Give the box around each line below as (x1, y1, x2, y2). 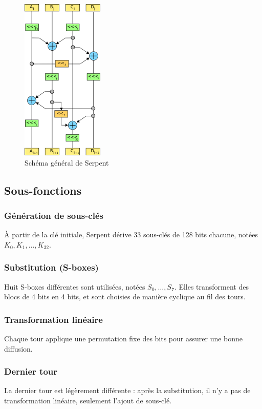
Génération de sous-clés (4, 209, 103, 221)
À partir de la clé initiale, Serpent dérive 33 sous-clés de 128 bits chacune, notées (4, 229, 258, 240)
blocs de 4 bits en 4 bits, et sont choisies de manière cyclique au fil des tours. (4, 291, 246, 302)
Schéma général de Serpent (25, 157, 109, 168)
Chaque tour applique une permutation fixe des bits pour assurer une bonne (4, 333, 243, 343)
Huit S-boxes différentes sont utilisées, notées (4, 281, 145, 292)
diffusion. (4, 343, 33, 354)
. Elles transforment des (174, 281, 249, 292)
